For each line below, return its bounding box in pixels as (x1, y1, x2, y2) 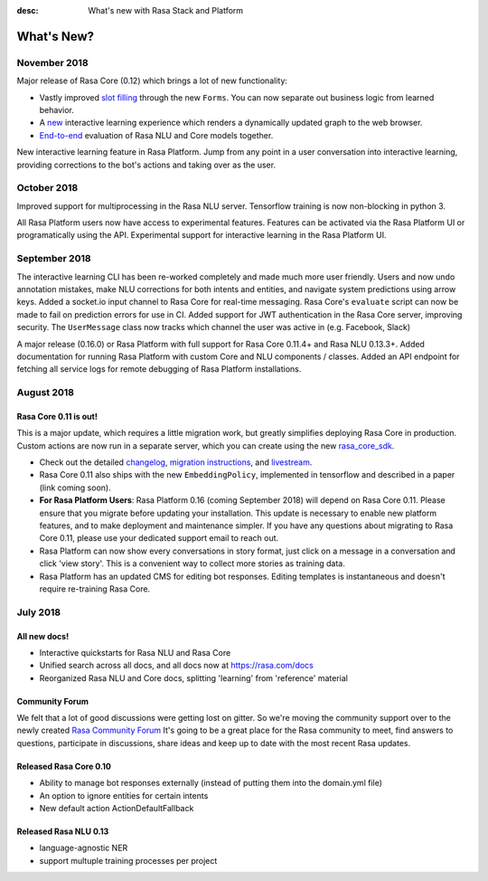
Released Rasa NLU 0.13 (16, 826, 109, 837)
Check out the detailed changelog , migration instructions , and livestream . (39, 457, 313, 468)
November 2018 (16, 56, 89, 69)
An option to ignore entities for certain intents (39, 790, 209, 800)
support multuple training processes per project (39, 855, 218, 866)
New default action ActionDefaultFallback (39, 803, 194, 814)
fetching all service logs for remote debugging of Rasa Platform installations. (16, 364, 302, 374)
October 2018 (16, 182, 79, 194)
